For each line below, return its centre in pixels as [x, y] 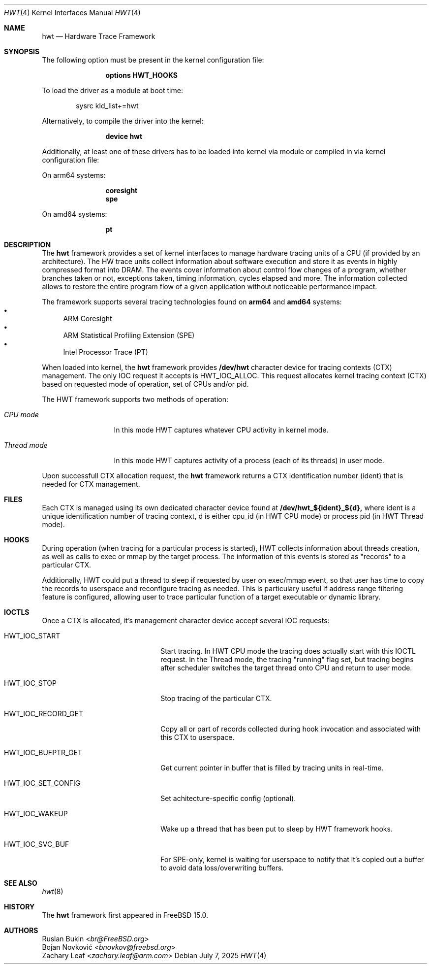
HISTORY [19, 907]
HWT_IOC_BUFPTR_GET [43, 752]
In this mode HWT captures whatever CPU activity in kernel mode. [221, 430]
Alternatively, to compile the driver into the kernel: [123, 121]
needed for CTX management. [91, 484]
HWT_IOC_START [32, 636]
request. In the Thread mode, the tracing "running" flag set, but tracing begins [287, 659]
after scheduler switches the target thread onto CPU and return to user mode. [286, 668]
